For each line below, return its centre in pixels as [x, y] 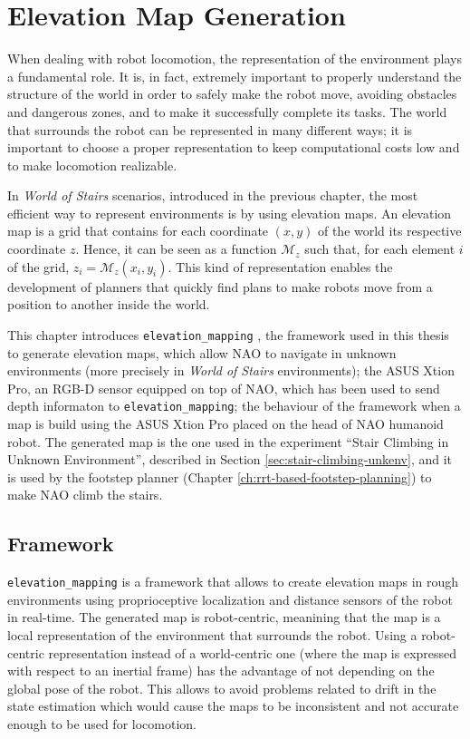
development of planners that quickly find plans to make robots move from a [220, 286]
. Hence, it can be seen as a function [176, 249]
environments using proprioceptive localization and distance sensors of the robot [230, 599]
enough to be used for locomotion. [102, 723]
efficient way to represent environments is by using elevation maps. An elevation [230, 213]
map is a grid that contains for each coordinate [138, 231]
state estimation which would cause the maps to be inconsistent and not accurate [233, 706]
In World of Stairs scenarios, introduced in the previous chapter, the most [213, 195]
